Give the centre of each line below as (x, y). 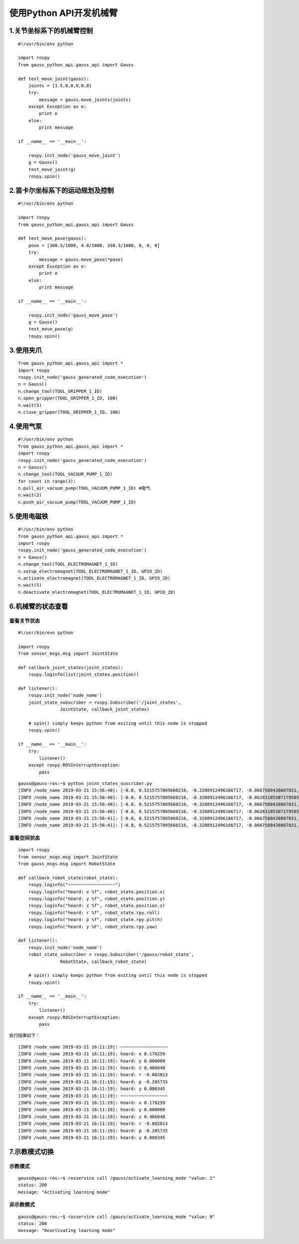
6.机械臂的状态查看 (39, 606)
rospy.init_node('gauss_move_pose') (73, 315)
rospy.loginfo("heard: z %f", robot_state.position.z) (97, 906)
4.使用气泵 (26, 426)
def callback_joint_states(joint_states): (71, 667)
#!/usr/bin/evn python (46, 632)
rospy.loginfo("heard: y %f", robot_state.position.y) (97, 899)
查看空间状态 (25, 838)
